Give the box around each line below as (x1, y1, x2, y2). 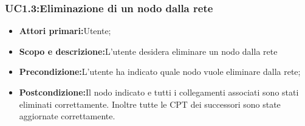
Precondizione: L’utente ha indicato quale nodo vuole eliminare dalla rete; (19, 65, 301, 78)
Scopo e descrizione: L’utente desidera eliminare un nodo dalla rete (19, 44, 278, 57)
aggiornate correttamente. (19, 110, 115, 122)
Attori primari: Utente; (19, 24, 111, 37)
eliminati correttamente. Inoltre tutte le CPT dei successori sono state (19, 97, 281, 110)
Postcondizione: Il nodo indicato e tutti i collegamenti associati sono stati (19, 86, 299, 98)
